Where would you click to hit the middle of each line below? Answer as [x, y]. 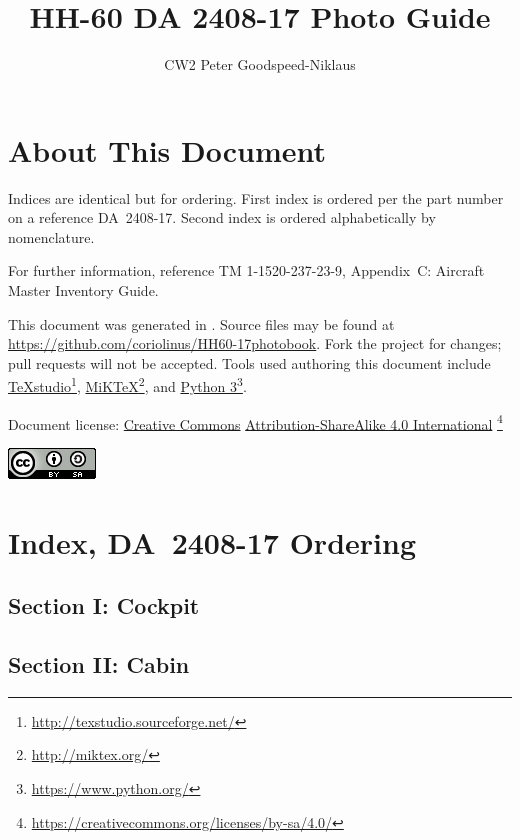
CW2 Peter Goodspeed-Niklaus [260, 64]
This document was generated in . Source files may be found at [201, 323]
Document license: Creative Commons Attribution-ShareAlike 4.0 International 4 [255, 422]
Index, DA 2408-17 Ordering [212, 541]
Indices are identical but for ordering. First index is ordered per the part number [256, 197]
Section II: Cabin [99, 664]
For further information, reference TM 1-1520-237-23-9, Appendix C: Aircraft [246, 270]
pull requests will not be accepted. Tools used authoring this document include [249, 362]
